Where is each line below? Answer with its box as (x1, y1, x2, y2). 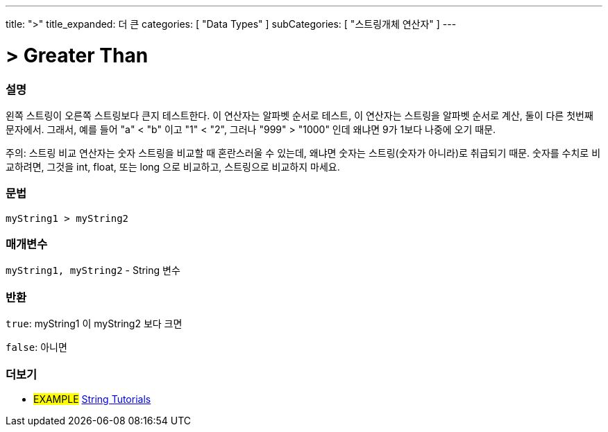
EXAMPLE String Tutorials (33, 392, 151, 405)
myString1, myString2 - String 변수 (6, 264, 180, 277)
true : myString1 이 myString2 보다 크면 (6, 318, 183, 330)
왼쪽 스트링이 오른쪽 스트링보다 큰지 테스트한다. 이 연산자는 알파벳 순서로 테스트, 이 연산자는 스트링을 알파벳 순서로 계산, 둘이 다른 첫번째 (6, 109, 593, 121)
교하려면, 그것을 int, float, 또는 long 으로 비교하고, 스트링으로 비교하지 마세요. (6, 160, 340, 173)
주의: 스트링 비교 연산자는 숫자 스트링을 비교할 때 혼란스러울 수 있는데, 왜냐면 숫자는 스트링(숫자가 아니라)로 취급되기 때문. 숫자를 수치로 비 (6, 146, 601, 159)
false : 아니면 (6, 341, 67, 354)
